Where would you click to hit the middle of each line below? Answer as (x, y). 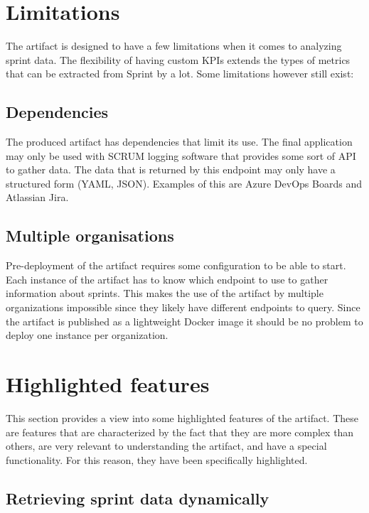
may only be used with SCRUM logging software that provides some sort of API (181, 155)
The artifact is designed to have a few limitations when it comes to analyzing (174, 46)
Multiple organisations (90, 236)
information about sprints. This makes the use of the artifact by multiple (165, 293)
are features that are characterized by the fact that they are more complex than (180, 432)
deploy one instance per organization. (87, 335)
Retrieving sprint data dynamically (138, 498)
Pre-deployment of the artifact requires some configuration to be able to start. (176, 265)
